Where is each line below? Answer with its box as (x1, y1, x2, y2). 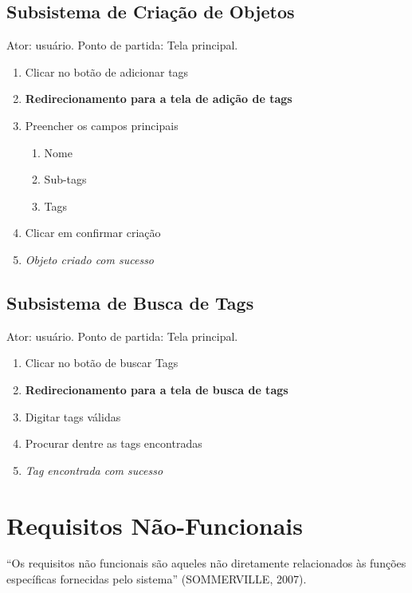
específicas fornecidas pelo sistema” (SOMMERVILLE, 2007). (6, 571, 307, 587)
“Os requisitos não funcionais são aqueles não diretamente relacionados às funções (6, 555, 406, 571)
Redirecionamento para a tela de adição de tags (25, 90, 292, 107)
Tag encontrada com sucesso (25, 461, 163, 478)
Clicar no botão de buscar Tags (25, 354, 179, 371)
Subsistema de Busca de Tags (6, 290, 254, 314)
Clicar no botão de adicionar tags (25, 63, 189, 80)
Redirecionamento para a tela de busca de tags (25, 381, 288, 397)
